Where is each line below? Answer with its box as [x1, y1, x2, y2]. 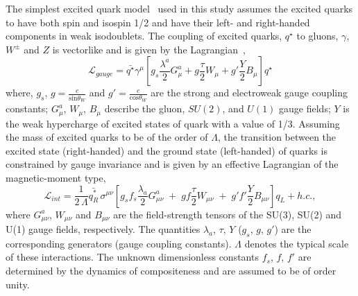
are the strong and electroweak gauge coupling [151, 85, 348, 100]
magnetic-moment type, [6, 170, 106, 184]
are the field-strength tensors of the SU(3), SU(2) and [113, 207, 342, 221]
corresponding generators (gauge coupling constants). [6, 236, 232, 250]
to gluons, [296, 28, 339, 43]
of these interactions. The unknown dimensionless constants [6, 250, 259, 264]
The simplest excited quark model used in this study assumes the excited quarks [6, 1, 353, 15]
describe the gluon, [104, 101, 185, 116]
